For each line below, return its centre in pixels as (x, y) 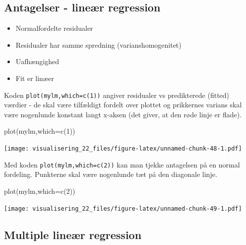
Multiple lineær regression (73, 234)
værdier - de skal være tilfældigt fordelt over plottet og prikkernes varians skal (123, 105)
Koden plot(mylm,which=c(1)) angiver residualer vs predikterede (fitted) (117, 95)
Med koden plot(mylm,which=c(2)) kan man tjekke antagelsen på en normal (122, 164)
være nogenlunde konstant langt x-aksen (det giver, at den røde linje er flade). (123, 114)
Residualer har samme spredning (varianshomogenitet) (98, 44)
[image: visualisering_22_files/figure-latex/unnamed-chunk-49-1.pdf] (123, 208)
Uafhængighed (37, 61)
